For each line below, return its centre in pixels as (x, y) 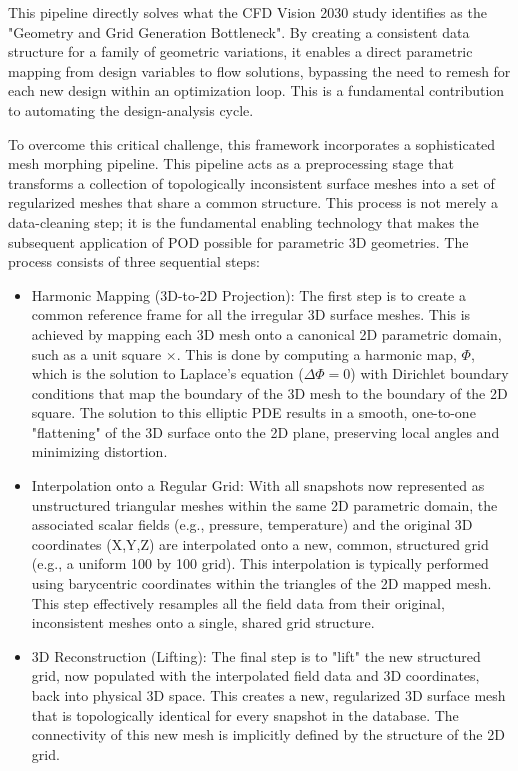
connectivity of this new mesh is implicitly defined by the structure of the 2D (268, 734)
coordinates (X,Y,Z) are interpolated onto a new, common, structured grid (260, 543)
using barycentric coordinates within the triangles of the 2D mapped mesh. (261, 583)
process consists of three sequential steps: (134, 261)
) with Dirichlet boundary (429, 373)
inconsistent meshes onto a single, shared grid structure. (203, 622)
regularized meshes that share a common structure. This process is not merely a (253, 202)
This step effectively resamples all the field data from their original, (238, 602)
